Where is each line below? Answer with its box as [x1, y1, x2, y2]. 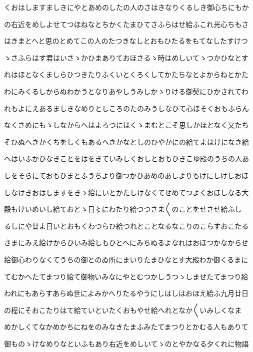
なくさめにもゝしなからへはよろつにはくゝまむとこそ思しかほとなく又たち [4, 120, 249, 130]
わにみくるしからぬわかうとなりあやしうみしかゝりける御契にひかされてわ [4, 86, 248, 96]
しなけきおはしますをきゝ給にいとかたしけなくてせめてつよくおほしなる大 [4, 187, 249, 197]
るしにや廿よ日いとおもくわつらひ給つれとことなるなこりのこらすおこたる [4, 220, 249, 231]
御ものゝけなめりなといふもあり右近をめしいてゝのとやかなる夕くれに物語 [4, 338, 249, 348]
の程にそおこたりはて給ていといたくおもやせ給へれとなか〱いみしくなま [4, 304, 242, 315]
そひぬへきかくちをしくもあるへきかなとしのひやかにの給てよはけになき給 [4, 136, 249, 147]
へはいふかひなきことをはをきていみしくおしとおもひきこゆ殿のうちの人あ [4, 153, 249, 164]
